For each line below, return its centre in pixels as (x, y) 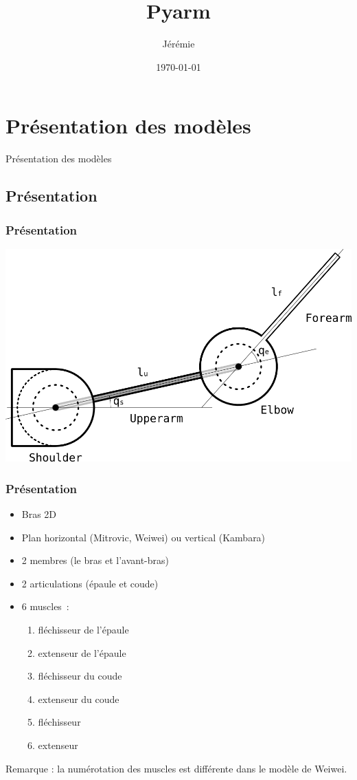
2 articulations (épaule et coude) (90, 583)
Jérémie (178, 44)
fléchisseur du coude (80, 676)
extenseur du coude (79, 698)
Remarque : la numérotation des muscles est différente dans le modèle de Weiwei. (176, 768)
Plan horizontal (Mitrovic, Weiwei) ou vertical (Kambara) (143, 537)
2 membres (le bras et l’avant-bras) (95, 560)
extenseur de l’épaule (82, 652)
